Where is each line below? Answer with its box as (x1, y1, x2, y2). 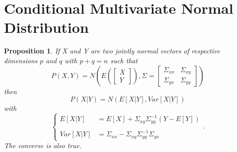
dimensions (4, 55, 37, 65)
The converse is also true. (4, 140, 82, 151)
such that (110, 55, 138, 65)
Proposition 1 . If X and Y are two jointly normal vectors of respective (4, 46, 220, 56)
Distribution (4, 17, 89, 37)
